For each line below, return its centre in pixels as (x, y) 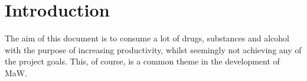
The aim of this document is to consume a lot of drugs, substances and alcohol (147, 38)
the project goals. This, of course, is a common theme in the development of (142, 61)
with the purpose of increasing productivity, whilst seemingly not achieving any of (153, 49)
